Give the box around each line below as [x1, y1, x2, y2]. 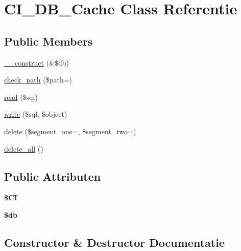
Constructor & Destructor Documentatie [4, 234, 225, 250]
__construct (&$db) [4, 57, 69, 68]
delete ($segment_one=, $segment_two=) [4, 126, 136, 136]
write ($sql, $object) [4, 109, 67, 119]
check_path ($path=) [4, 74, 73, 85]
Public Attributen [4, 168, 101, 184]
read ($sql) [4, 91, 38, 102]
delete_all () [4, 143, 43, 154]
